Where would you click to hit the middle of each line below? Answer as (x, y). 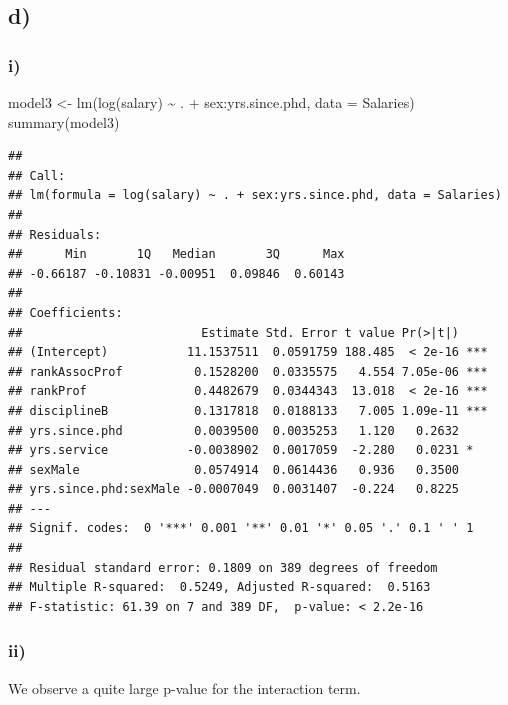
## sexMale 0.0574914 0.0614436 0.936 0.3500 (234, 469)
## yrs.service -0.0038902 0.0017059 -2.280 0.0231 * (241, 450)
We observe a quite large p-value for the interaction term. (184, 687)
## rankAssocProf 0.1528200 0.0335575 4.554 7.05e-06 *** (248, 371)
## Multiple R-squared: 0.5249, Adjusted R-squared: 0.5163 (219, 587)
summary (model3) (64, 121)
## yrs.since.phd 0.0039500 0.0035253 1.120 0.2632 (234, 430)
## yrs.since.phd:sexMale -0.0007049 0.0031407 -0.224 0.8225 (234, 489)
